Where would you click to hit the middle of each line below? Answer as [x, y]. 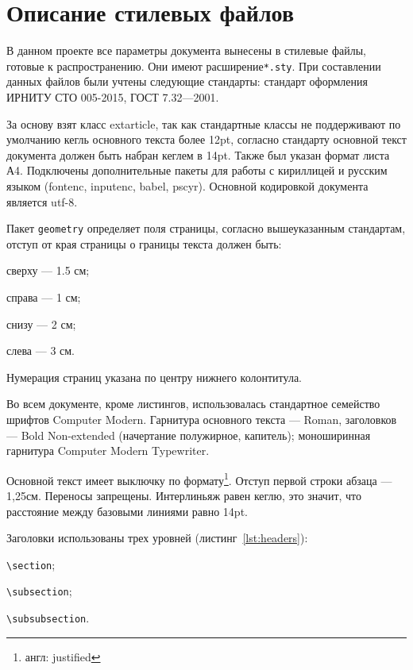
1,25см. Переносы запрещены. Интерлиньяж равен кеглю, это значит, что [184, 495]
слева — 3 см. [41, 350]
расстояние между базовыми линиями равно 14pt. [127, 511]
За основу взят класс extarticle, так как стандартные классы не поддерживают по [204, 123]
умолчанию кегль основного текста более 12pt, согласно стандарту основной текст [206, 139]
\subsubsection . [48, 618]
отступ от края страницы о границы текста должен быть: [144, 243]
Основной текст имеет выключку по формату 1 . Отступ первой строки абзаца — [199, 479]
